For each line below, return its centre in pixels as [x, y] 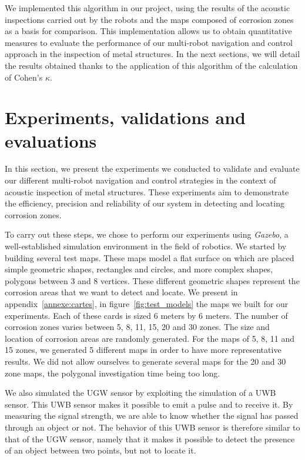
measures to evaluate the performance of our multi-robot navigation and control [149, 42]
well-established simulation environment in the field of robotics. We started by [146, 246]
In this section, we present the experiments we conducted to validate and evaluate [152, 169]
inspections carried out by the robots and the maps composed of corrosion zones [149, 19]
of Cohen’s [24, 77]
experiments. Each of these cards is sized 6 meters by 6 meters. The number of [146, 315]
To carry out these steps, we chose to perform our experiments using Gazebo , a [147, 234]
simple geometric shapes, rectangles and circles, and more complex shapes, [139, 269]
